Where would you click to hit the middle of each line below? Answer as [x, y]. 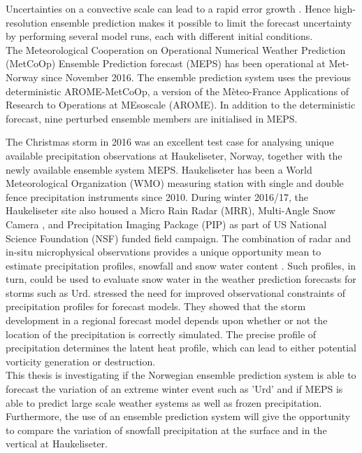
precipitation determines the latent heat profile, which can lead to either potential [181, 348]
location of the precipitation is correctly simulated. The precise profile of [161, 334]
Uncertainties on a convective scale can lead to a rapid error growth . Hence [168, 8]
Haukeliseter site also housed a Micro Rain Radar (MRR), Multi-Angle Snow [171, 210]
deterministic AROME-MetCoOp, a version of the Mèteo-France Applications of [177, 91]
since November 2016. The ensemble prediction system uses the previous [196, 77]
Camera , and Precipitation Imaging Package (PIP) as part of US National [166, 224]
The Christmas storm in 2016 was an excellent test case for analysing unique [170, 142]
